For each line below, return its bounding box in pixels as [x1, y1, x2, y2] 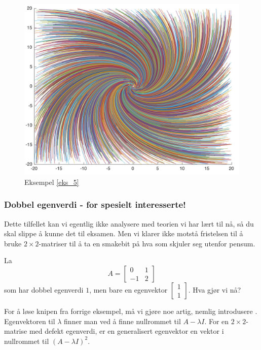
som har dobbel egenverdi [4, 284, 84, 295]
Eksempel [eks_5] [24, 176, 79, 187]
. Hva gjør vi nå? [188, 284, 241, 295]
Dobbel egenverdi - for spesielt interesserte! [4, 198, 186, 211]
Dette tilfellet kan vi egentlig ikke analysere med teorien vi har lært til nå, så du [4, 218, 254, 229]
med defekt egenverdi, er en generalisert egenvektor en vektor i [29, 326, 224, 336]
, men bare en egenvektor [89, 284, 168, 295]
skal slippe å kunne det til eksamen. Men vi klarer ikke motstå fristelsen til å [4, 228, 243, 239]
